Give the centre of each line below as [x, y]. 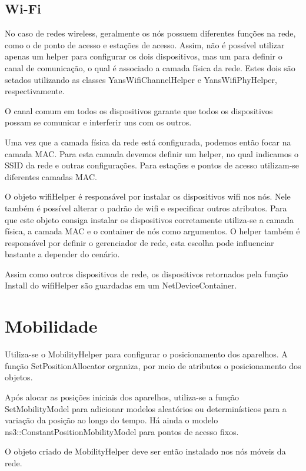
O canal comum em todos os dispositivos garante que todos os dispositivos [139, 110]
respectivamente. [35, 91]
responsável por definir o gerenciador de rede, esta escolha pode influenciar [139, 242]
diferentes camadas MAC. [51, 176]
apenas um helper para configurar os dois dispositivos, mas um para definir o [144, 56]
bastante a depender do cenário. [62, 254]
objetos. [19, 377]
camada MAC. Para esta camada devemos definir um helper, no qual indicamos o [152, 153]
